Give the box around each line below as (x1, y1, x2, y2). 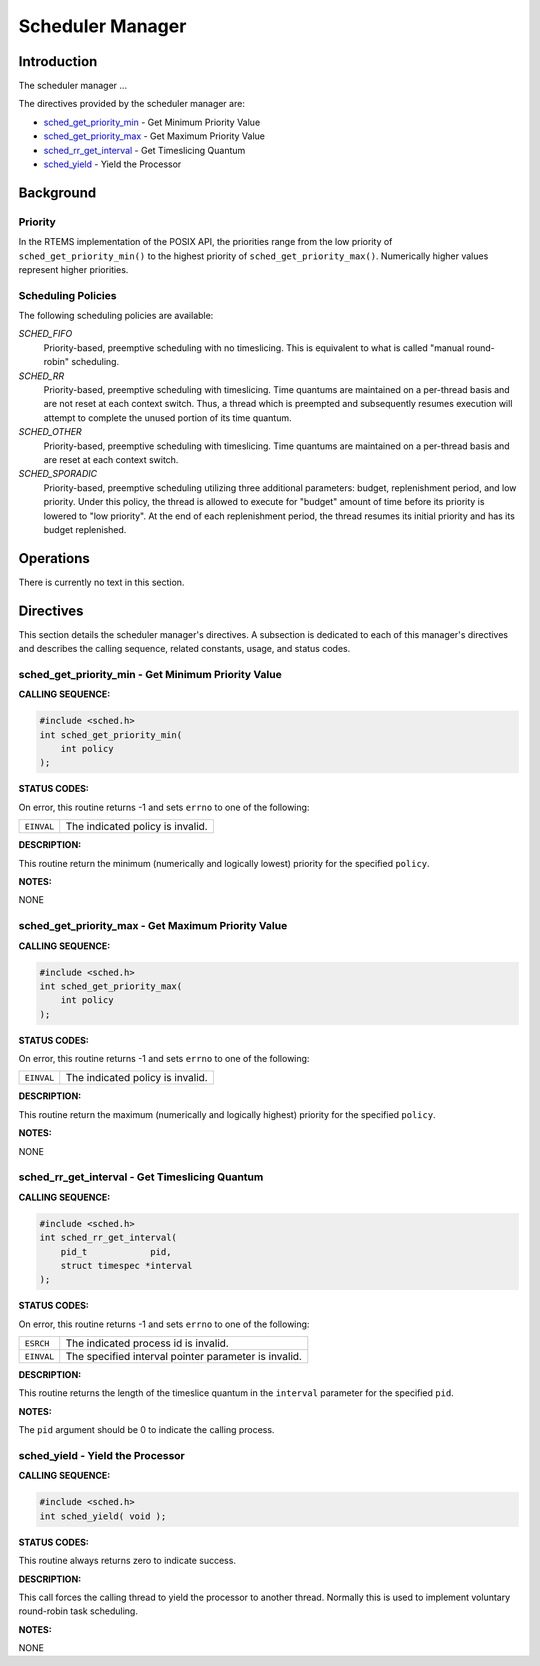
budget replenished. (43, 523, 127, 535)
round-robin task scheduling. (18, 1605, 139, 1617)
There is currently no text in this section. (18, 576, 185, 588)
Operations (18, 550, 90, 567)
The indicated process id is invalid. (65, 1336, 229, 1350)
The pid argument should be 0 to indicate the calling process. (18, 1424, 275, 1436)
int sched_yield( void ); (39, 1510, 167, 1522)
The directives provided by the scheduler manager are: (18, 98, 245, 110)
